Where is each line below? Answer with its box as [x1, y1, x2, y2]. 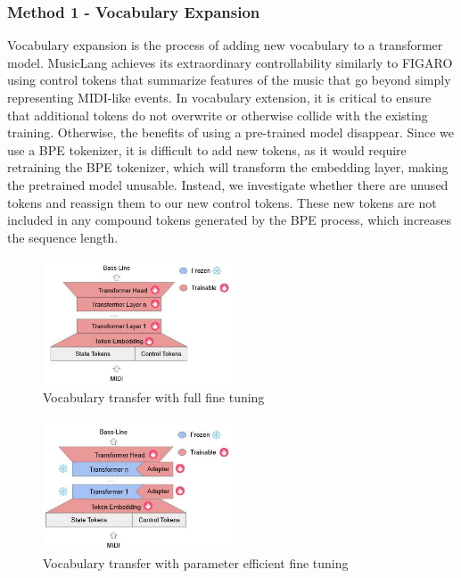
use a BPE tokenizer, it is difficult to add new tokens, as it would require [7, 140, 407, 159]
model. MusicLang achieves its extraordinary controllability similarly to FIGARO [7, 53, 453, 71]
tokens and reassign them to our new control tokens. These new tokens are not [7, 193, 437, 211]
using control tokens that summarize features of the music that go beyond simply [7, 70, 451, 89]
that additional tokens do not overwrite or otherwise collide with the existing [7, 105, 428, 124]
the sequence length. [7, 227, 119, 246]
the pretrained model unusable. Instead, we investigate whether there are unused [7, 175, 449, 194]
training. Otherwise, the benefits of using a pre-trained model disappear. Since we [7, 123, 455, 142]
